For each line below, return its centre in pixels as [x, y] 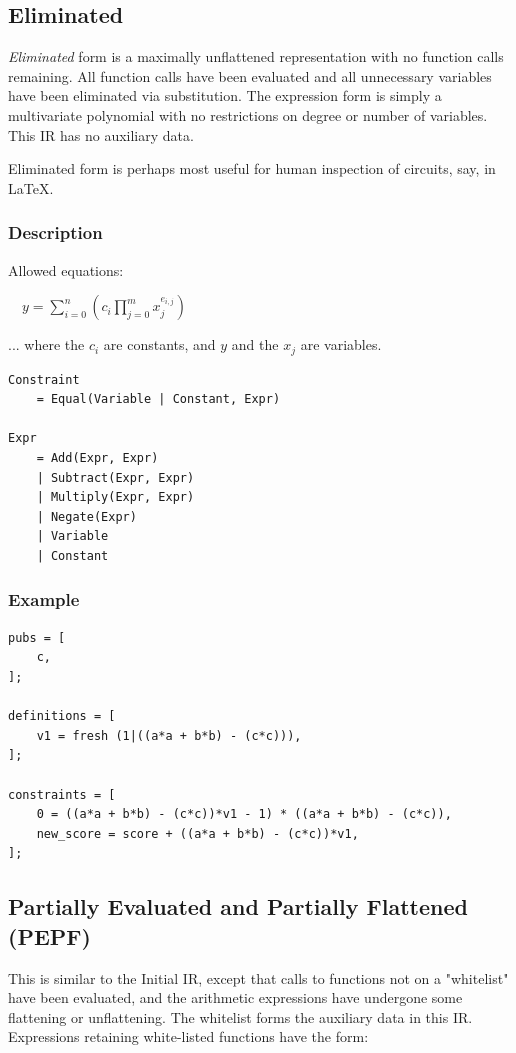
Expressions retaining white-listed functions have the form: [188, 1036]
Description [55, 232]
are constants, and [159, 344]
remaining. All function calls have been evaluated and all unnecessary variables [250, 75]
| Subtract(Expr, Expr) [115, 477]
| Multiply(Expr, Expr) [115, 497]
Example [44, 599]
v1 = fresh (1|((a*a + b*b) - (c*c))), [169, 735]
